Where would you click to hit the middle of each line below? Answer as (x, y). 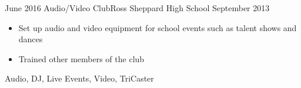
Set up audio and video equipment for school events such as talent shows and (158, 27)
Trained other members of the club (81, 58)
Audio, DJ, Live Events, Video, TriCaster (79, 78)
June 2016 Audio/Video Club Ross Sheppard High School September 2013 (137, 8)
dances (31, 39)
